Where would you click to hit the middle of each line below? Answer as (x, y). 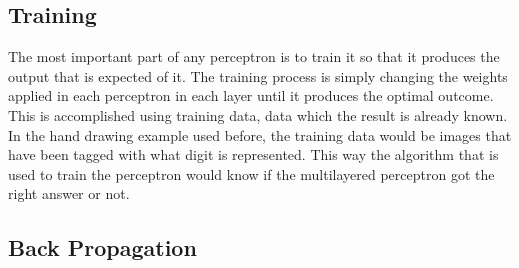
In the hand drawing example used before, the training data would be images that (260, 134)
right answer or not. (69, 193)
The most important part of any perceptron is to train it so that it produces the (254, 56)
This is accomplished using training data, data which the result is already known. (258, 114)
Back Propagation (102, 247)
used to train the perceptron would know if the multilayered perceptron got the (251, 173)
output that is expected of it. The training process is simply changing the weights (258, 75)
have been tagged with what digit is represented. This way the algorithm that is (253, 154)
